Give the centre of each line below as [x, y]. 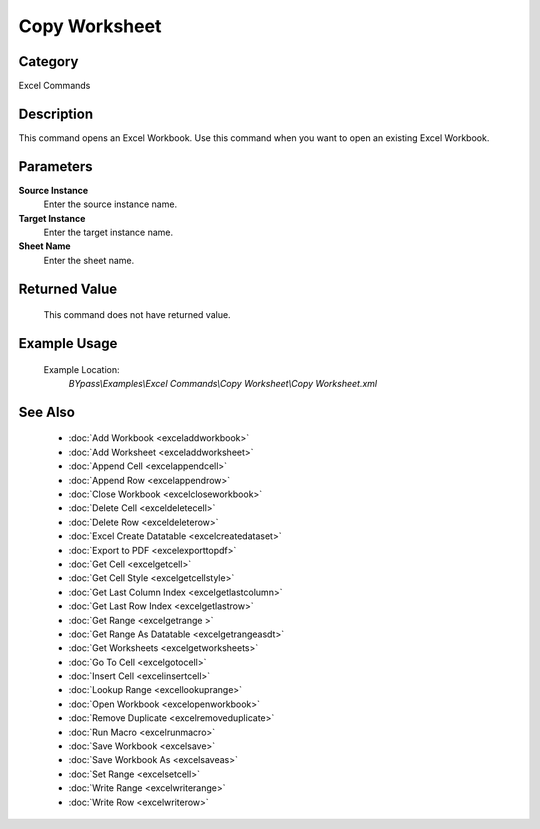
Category [48, 61]
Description [56, 113]
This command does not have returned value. [137, 315]
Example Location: [81, 369]
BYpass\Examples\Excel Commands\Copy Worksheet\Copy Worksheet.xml [223, 384]
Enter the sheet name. [89, 260]
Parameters [55, 166]
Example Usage [68, 343]
